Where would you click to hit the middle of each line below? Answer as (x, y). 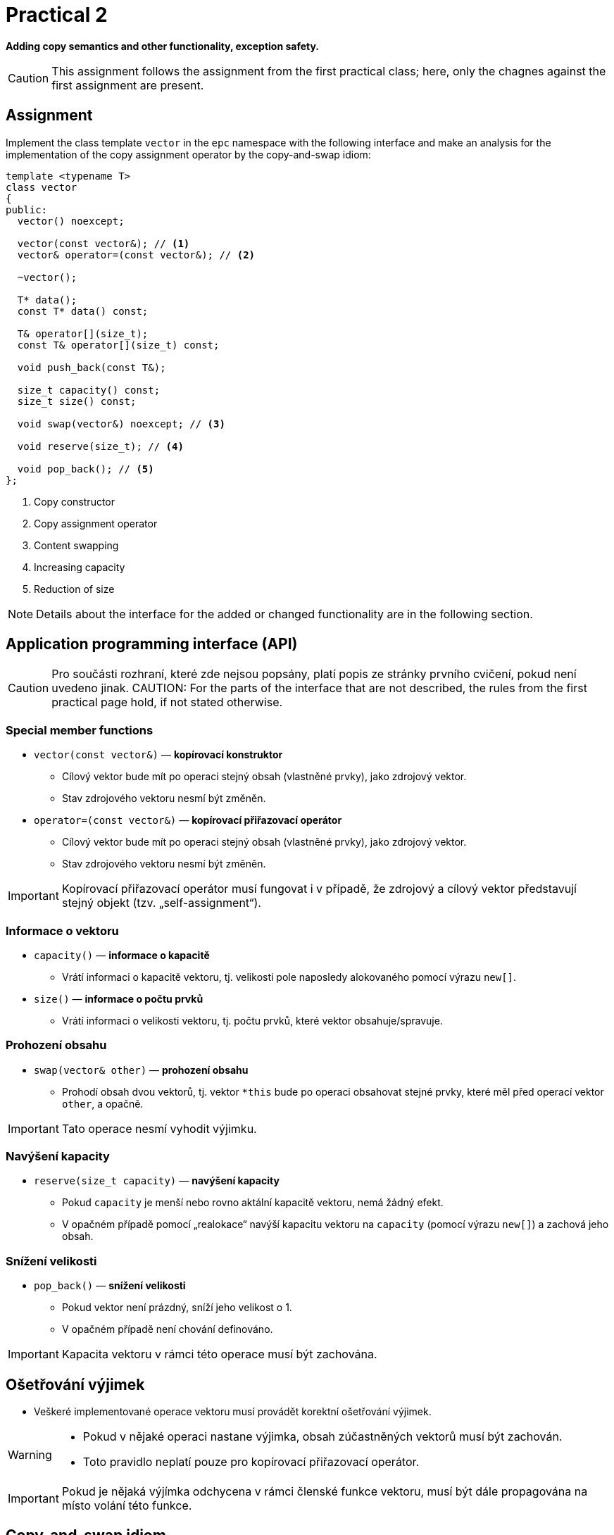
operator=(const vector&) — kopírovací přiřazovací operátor (188, 820)
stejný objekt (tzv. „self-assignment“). (161, 903)
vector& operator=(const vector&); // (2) (136, 255)
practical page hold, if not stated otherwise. (167, 702)
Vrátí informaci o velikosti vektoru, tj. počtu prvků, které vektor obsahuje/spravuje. (252, 1020)
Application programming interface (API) (152, 644)
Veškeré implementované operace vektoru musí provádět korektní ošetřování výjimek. (233, 1412)
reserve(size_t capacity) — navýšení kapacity (157, 1181)
